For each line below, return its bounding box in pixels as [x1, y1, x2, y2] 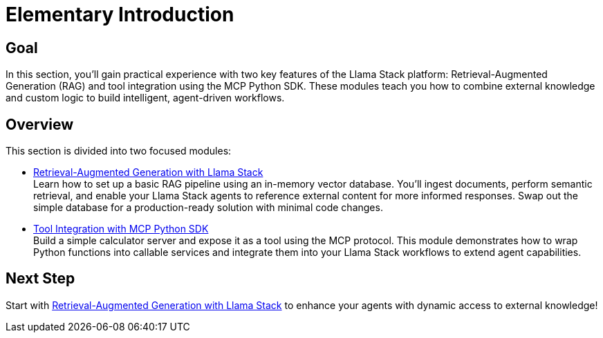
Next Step [6, 270, 75, 288]
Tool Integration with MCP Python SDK [33, 223, 209, 235]
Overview [6, 115, 74, 133]
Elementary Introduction [6, 3, 234, 26]
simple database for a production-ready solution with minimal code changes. [33, 201, 383, 214]
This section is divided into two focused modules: [6, 145, 232, 157]
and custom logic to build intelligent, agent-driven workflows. [6, 92, 285, 104]
